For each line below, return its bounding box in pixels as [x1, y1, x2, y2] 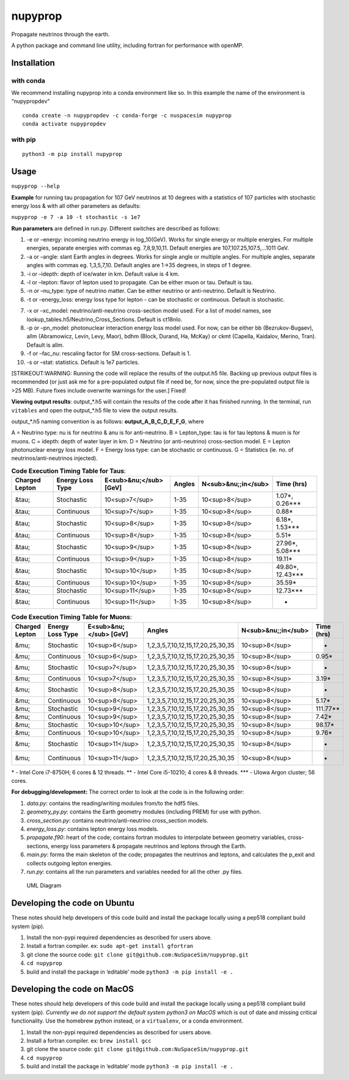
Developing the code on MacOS [11, 984, 134, 994]
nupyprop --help [11, 183, 61, 190]
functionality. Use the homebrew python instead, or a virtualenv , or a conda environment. [11, 1017, 244, 1024]
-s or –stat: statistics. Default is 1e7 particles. [26, 358, 140, 366]
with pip [11, 135, 36, 144]
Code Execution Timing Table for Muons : [11, 613, 133, 621]
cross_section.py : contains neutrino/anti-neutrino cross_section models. [26, 816, 209, 824]
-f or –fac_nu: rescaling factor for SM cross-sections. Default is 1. [26, 350, 191, 357]
